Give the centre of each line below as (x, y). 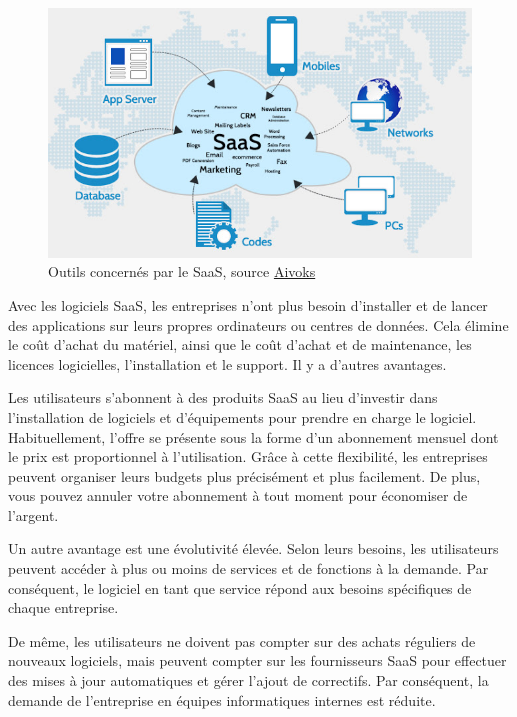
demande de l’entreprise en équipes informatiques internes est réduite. (222, 699)
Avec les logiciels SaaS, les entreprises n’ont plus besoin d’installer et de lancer (248, 304)
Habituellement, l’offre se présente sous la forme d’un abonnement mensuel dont (253, 436)
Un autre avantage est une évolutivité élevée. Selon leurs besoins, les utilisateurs (253, 548)
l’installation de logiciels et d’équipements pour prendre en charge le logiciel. (242, 416)
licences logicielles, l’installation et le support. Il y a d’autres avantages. (227, 363)
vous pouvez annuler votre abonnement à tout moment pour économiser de (238, 495)
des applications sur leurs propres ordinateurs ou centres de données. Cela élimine (258, 324)
